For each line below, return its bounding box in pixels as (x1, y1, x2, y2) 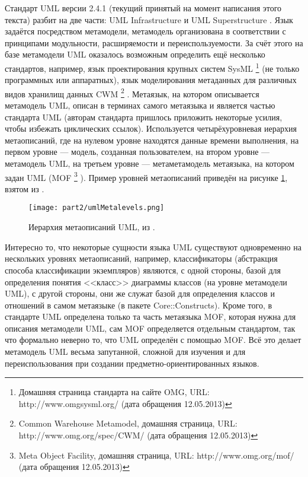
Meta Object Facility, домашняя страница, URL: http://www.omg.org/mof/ (18, 449, 294, 461)
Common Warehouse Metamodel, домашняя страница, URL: (18, 417, 238, 430)
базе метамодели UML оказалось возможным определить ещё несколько (5, 48, 265, 61)
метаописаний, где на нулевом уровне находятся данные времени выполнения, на (5, 133, 299, 146)
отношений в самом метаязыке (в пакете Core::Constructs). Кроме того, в (5, 298, 272, 311)
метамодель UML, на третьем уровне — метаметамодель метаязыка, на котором (5, 157, 294, 170)
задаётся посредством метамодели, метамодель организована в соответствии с (5, 25, 286, 37)
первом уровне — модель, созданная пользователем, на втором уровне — (5, 145, 270, 158)
